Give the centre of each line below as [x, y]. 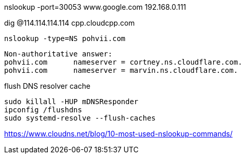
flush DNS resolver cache [47, 86]
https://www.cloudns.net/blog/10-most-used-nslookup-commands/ [118, 134]
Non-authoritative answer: [58, 54]
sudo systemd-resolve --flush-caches [80, 118]
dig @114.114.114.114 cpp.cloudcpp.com [70, 23]
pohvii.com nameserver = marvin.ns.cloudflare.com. [121, 70]
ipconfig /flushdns [43, 110]
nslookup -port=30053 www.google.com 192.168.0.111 [95, 7]
